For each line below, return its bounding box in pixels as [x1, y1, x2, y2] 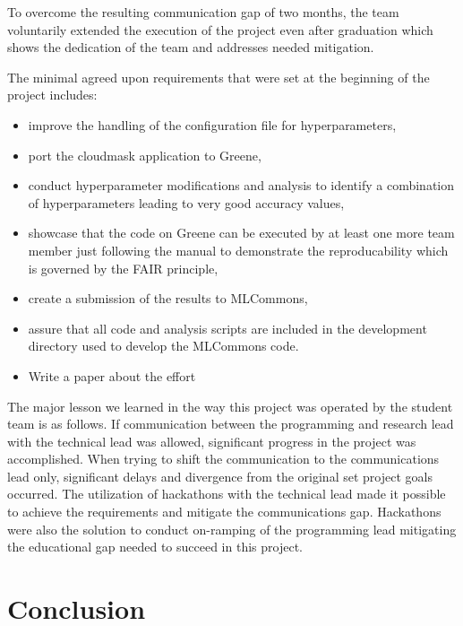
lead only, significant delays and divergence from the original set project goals [7, 466, 433, 485]
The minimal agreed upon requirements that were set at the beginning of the [7, 67, 430, 86]
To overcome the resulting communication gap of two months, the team [7, 3, 399, 21]
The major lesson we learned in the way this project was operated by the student [7, 396, 453, 415]
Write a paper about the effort [28, 366, 196, 385]
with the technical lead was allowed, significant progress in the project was [7, 431, 416, 450]
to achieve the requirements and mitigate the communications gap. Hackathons [7, 502, 442, 521]
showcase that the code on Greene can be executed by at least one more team [28, 223, 455, 242]
